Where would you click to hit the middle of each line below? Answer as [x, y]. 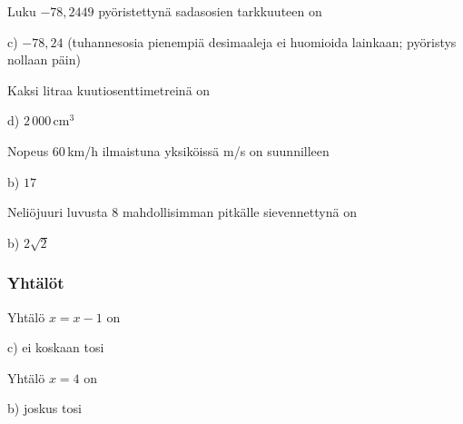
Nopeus [28, 150]
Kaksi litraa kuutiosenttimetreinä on [109, 89]
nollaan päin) [44, 59]
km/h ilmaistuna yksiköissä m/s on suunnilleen [198, 150]
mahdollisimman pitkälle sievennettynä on [239, 212]
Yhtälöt [36, 283]
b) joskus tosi [44, 408]
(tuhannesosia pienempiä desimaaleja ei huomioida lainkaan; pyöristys [262, 41]
